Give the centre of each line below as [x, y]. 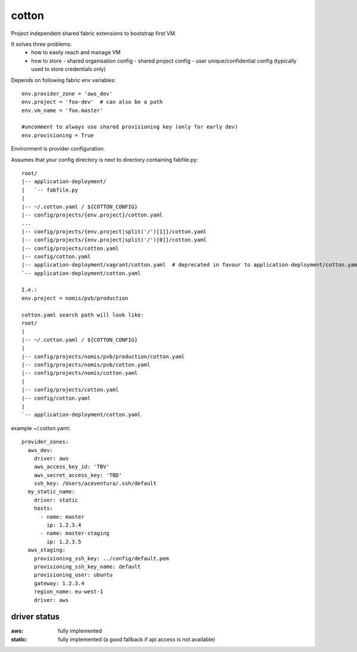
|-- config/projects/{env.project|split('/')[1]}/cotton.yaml [114, 231]
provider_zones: [45, 442]
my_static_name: [51, 492]
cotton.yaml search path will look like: [83, 315]
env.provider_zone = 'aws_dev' [67, 93]
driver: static [56, 500]
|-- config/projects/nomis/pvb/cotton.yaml [86, 365]
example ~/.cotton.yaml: [41, 428]
